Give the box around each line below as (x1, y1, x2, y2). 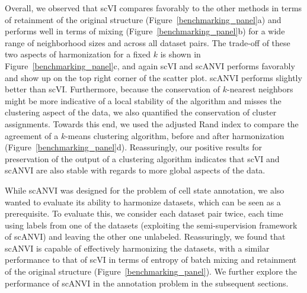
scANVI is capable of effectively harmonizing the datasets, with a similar (5, 242, 270, 254)
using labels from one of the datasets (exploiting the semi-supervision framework (5, 218, 298, 231)
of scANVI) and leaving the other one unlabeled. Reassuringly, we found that (5, 230, 286, 243)
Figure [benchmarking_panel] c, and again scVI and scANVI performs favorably (5, 59, 295, 72)
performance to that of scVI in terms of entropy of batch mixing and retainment (5, 253, 297, 266)
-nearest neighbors (227, 83, 293, 95)
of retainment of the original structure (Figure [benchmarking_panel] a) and (5, 13, 282, 25)
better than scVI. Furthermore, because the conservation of (5, 83, 220, 95)
